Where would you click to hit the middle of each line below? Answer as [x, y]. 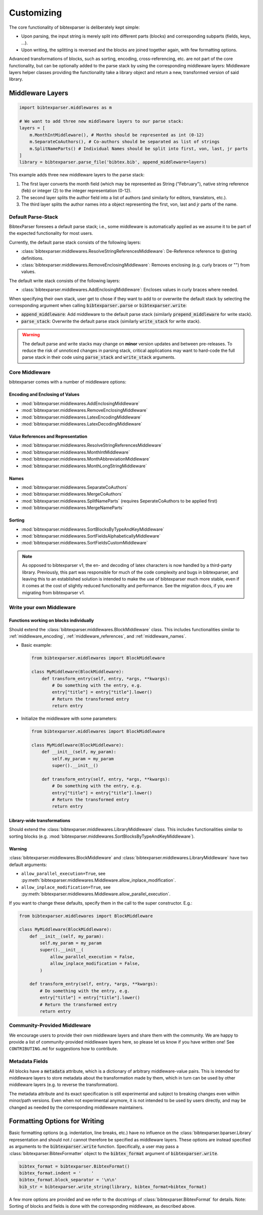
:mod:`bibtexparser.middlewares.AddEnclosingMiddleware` [80, 403]
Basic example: [37, 645]
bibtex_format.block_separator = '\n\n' [68, 1180]
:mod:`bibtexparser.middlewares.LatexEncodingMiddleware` [82, 417]
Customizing [35, 13]
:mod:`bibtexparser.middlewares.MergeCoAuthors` [72, 494]
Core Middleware [30, 372]
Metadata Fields [28, 1061]
